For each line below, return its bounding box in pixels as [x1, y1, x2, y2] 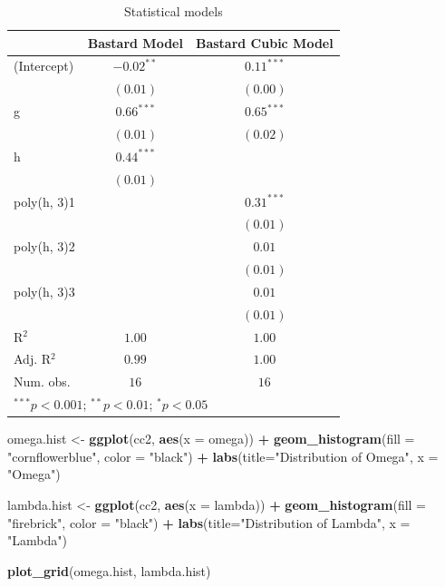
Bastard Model [87, 33, 183, 52]
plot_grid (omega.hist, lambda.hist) [7, 561, 211, 580]
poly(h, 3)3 [14, 281, 75, 300]
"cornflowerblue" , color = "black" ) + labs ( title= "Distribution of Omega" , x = [7, 446, 439, 465]
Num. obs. [14, 372, 71, 391]
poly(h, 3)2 [14, 237, 75, 256]
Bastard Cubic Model [195, 33, 334, 52]
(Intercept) [14, 56, 74, 75]
